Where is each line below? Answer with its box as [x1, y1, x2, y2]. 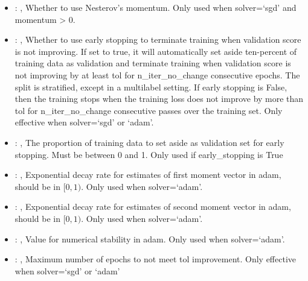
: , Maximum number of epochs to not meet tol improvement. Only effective [14, 253, 297, 265]
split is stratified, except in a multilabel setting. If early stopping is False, [14, 80, 287, 93]
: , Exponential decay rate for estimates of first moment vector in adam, [14, 168, 281, 181]
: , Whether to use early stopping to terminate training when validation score [14, 33, 301, 46]
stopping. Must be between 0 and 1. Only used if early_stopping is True [14, 148, 283, 160]
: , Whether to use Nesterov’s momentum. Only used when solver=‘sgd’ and [14, 1, 297, 13]
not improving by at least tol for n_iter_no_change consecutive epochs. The [14, 68, 300, 81]
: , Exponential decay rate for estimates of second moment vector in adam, [14, 200, 291, 213]
